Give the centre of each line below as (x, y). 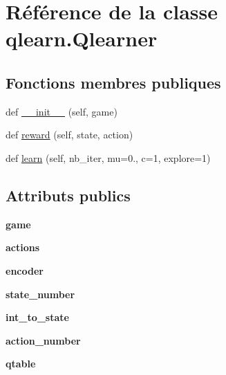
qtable (21, 364)
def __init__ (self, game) (62, 111)
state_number (40, 294)
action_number (43, 340)
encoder (25, 270)
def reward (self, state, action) (69, 135)
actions (23, 247)
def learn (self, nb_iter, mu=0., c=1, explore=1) (108, 157)
